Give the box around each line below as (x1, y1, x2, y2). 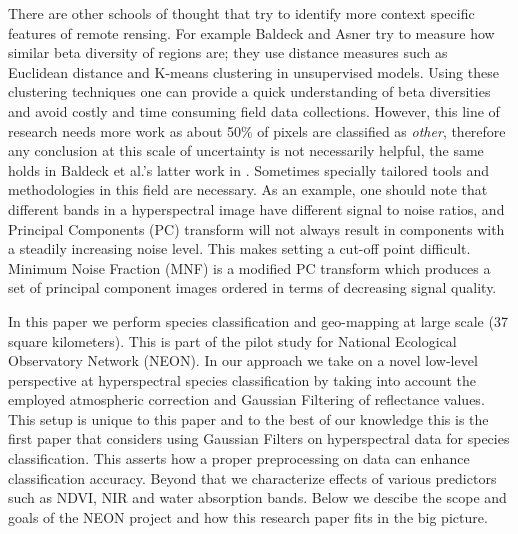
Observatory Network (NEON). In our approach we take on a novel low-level (8, 350, 478, 371)
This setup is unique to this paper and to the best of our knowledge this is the (8, 408, 489, 429)
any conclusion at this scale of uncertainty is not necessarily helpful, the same (8, 140, 484, 161)
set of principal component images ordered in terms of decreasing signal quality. (8, 277, 497, 298)
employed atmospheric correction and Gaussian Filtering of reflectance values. (8, 389, 485, 410)
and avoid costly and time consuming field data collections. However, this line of (8, 100, 500, 121)
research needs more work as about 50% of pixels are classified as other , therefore (8, 120, 506, 141)
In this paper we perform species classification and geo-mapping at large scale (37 (8, 310, 508, 331)
